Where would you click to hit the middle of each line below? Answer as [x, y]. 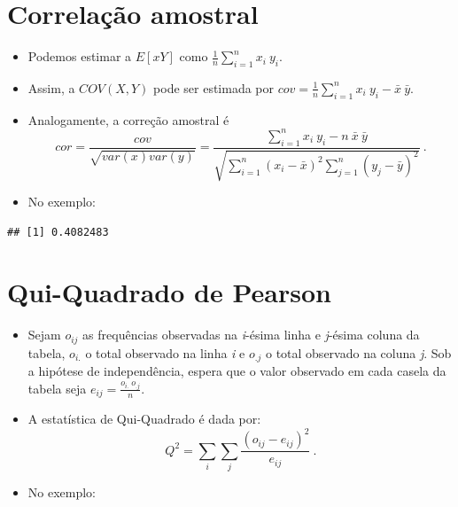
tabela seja [57, 388]
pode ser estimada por [214, 87]
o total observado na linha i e [165, 352]
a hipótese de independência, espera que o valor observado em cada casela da [237, 371]
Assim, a [51, 87]
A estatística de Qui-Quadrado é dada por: [144, 419]
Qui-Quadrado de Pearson [169, 292]
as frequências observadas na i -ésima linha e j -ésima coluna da [251, 335]
